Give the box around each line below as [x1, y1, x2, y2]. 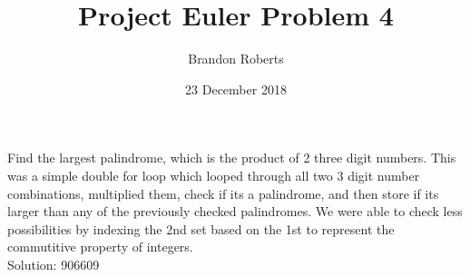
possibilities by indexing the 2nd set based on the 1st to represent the [7, 219, 395, 238]
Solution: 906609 [7, 254, 100, 273]
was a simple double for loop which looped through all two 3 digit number [7, 165, 420, 184]
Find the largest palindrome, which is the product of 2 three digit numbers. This [7, 148, 456, 167]
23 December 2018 [185, 79, 287, 98]
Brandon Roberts [188, 49, 284, 68]
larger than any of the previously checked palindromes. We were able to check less [7, 202, 463, 221]
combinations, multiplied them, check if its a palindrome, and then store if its [7, 183, 439, 203]
